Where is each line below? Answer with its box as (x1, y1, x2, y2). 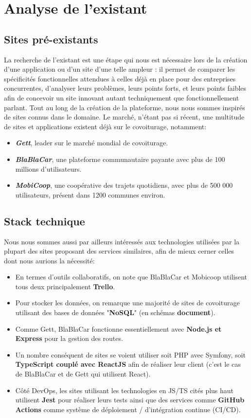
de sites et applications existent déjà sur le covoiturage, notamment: (4, 121, 207, 131)
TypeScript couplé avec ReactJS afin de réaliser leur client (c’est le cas (15, 359, 241, 369)
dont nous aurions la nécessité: (4, 255, 95, 265)
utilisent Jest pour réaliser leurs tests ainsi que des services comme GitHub (15, 395, 245, 405)
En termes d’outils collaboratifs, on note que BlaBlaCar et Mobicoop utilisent (15, 272, 248, 282)
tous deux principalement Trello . (15, 281, 115, 291)
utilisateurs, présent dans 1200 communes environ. (15, 189, 165, 199)
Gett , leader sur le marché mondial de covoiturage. (15, 138, 168, 148)
